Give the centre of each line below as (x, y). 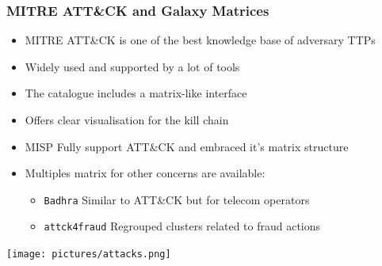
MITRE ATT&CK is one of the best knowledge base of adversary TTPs (200, 40)
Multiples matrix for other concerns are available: (145, 173)
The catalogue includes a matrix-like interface (136, 93)
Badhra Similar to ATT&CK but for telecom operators (177, 199)
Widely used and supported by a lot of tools (132, 66)
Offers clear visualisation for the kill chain (127, 120)
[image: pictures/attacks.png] (89, 255)
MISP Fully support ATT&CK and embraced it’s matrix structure (187, 146)
